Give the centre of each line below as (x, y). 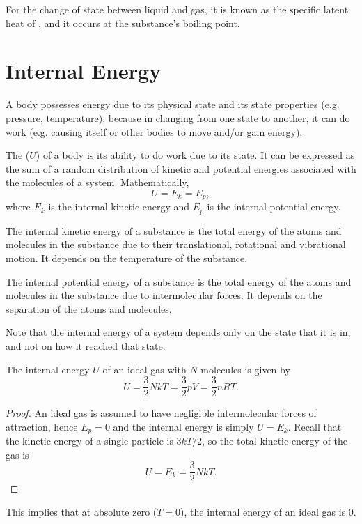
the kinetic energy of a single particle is (89, 441)
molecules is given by (245, 369)
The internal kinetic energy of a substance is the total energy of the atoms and (174, 230)
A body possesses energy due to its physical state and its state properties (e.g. (173, 104)
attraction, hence (42, 426)
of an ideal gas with (144, 369)
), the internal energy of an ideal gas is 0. (268, 512)
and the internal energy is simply (183, 426)
